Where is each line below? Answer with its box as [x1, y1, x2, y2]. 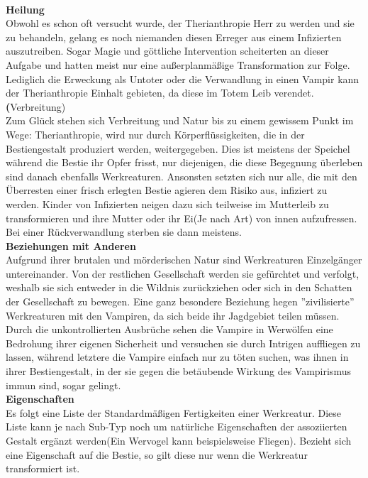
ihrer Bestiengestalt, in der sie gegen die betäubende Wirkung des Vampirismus [6, 364, 351, 379]
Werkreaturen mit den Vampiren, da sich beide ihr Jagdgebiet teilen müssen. [6, 308, 340, 322]
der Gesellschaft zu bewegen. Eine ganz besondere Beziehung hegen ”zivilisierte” [6, 294, 355, 309]
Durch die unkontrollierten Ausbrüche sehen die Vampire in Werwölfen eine [6, 322, 333, 337]
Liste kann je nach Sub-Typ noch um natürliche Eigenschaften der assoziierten [6, 419, 347, 434]
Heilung [6, 1, 45, 16]
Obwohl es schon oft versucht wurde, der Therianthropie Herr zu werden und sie [6, 16, 355, 31]
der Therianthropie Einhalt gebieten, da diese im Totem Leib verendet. [6, 85, 314, 100]
